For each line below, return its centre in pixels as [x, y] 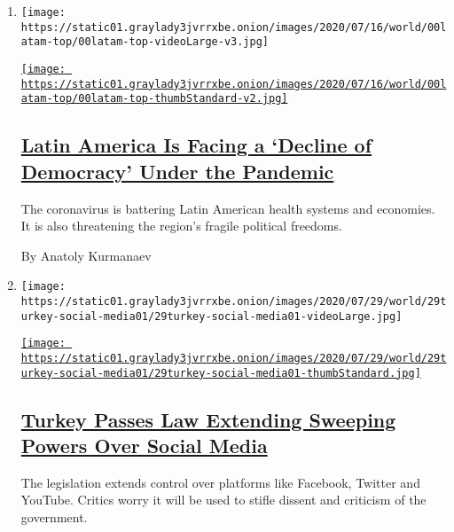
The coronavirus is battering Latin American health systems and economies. [228, 208]
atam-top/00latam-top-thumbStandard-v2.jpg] [154, 99]
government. [54, 517]
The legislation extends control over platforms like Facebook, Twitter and [220, 482]
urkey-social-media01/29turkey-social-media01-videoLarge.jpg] [211, 316]
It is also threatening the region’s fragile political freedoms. [181, 226]
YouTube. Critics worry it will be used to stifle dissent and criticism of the [223, 500]
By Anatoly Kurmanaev [86, 255]
